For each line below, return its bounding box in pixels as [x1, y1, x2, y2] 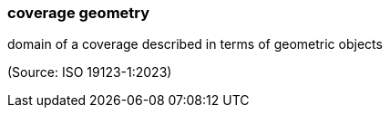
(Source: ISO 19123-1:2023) [7, 64, 172, 81]
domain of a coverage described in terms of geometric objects [7, 36, 383, 53]
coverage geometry [7, 4, 150, 22]
